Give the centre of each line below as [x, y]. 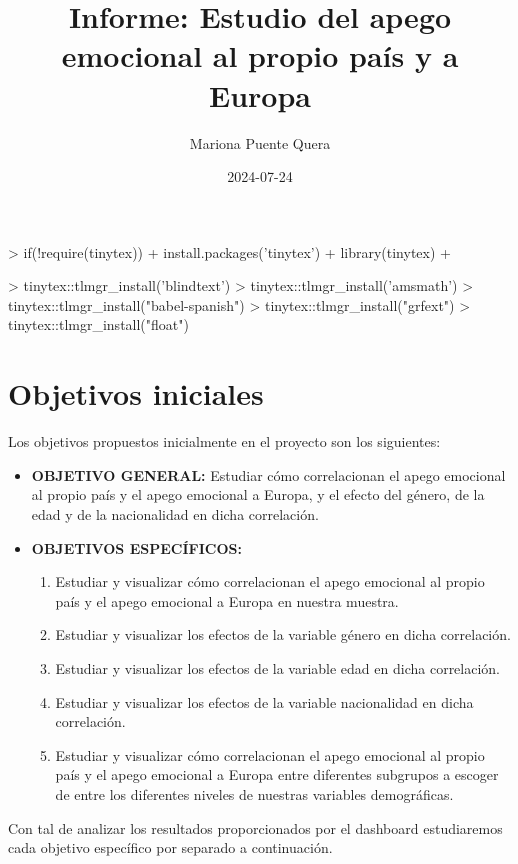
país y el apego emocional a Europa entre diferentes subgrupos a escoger [277, 774]
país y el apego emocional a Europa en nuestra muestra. [227, 600]
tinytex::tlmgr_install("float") [98, 324]
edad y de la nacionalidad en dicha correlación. [175, 513]
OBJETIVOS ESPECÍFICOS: [136, 547]
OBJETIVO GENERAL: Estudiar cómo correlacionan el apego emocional [268, 474]
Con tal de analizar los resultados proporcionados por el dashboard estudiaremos [255, 827]
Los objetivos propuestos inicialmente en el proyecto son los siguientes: [224, 441]
